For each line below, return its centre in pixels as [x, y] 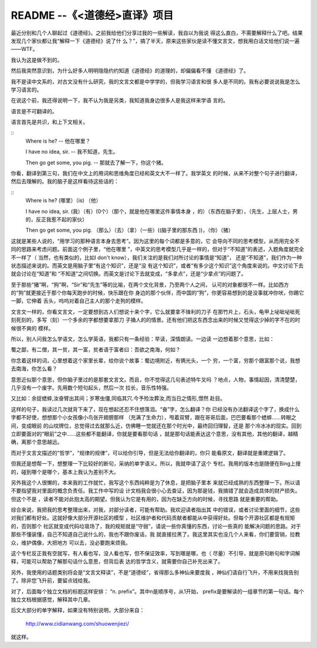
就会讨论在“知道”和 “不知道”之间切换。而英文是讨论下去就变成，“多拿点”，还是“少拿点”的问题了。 [129, 274]
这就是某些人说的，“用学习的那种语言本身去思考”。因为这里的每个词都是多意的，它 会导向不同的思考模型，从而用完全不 [155, 241]
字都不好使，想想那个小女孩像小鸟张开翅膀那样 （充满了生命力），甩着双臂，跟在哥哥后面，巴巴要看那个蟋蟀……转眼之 [154, 418]
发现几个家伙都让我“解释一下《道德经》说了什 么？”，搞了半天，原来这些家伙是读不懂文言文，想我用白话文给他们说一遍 [155, 40]
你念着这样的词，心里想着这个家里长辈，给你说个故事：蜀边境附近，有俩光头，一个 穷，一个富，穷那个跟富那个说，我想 [156, 360]
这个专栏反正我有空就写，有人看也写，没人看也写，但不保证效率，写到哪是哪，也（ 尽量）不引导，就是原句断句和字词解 [156, 554]
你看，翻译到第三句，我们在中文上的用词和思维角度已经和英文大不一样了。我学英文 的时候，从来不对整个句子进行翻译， [156, 174]
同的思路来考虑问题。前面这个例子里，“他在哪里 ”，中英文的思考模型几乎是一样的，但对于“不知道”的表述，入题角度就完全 [158, 249]
